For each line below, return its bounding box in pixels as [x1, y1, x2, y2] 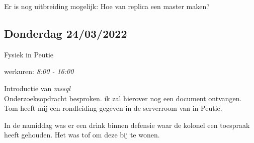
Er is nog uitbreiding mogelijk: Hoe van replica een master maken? [4, 1, 210, 11]
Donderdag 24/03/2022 [4, 25, 127, 41]
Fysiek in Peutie [4, 49, 54, 59]
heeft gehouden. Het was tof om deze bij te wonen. [4, 129, 160, 140]
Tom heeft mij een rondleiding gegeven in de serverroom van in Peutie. [4, 103, 222, 113]
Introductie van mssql [4, 83, 70, 93]
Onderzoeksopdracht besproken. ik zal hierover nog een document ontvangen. [4, 93, 242, 103]
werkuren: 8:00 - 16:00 [4, 66, 74, 77]
